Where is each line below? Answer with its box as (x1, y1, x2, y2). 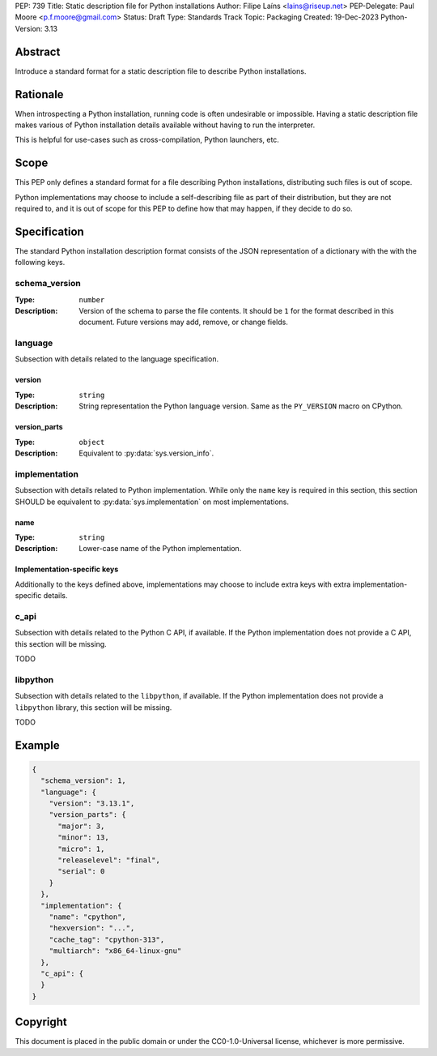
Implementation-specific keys (15, 564, 119, 575)
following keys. (15, 258, 66, 267)
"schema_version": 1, (40, 776, 127, 785)
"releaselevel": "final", (57, 856, 161, 865)
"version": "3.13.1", (49, 799, 135, 808)
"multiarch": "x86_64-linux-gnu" (49, 947, 182, 956)
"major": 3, (57, 821, 105, 831)
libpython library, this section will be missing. (15, 702, 172, 712)
